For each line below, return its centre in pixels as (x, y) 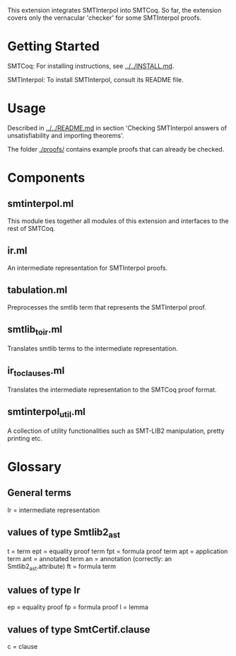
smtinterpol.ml (41, 204)
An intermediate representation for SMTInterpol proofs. (88, 268)
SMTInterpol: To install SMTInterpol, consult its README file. (95, 79)
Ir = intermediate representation (54, 510)
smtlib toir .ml (35, 330)
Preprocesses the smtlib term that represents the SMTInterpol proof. (107, 307)
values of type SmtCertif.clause (79, 629)
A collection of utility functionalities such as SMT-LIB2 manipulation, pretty (116, 431)
